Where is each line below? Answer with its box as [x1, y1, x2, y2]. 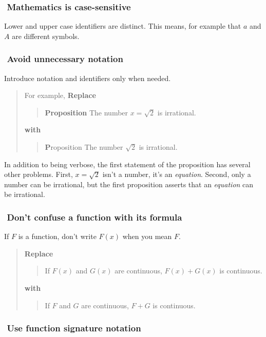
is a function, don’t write [18, 231, 97, 242]
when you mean [122, 231, 172, 242]
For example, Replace [24, 90, 96, 101]
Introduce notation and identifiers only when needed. [4, 72, 171, 83]
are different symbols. [12, 30, 80, 41]
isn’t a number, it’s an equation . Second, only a [102, 169, 251, 180]
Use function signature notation [7, 322, 141, 334]
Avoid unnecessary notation [7, 52, 123, 65]
